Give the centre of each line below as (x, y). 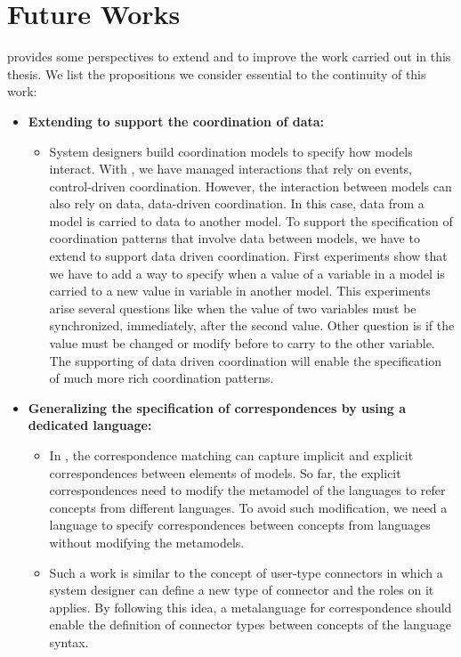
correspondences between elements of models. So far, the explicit (225, 472)
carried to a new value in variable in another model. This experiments (240, 291)
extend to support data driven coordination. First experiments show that (248, 256)
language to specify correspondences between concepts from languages (240, 525)
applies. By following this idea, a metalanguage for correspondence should (251, 607)
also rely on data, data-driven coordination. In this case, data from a (237, 203)
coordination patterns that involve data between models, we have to (235, 238)
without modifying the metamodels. (147, 542)
